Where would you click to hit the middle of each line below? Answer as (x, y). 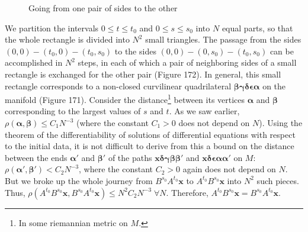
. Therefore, (187, 192)
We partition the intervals (52, 28)
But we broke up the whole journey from (79, 180)
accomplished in (34, 62)
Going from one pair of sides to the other (103, 8)
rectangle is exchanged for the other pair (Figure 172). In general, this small (143, 74)
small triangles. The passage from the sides (223, 39)
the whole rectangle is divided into (67, 39)
